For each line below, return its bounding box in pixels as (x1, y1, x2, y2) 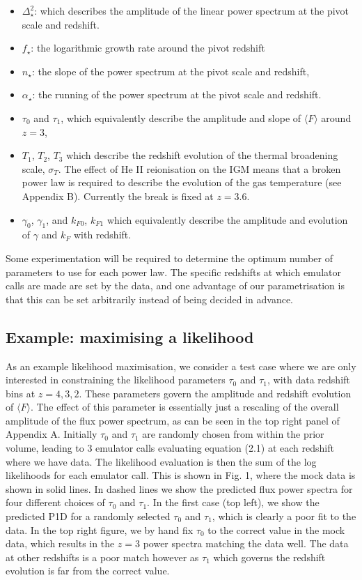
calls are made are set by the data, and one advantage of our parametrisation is (6, 278, 345, 293)
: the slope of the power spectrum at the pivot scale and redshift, (31, 63, 310, 78)
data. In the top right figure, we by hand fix (6, 522, 194, 537)
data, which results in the (6, 536, 115, 551)
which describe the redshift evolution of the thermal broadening (66, 148, 338, 162)
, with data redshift (267, 372, 350, 387)
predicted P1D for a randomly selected (6, 509, 171, 524)
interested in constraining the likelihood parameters (6, 372, 226, 387)
